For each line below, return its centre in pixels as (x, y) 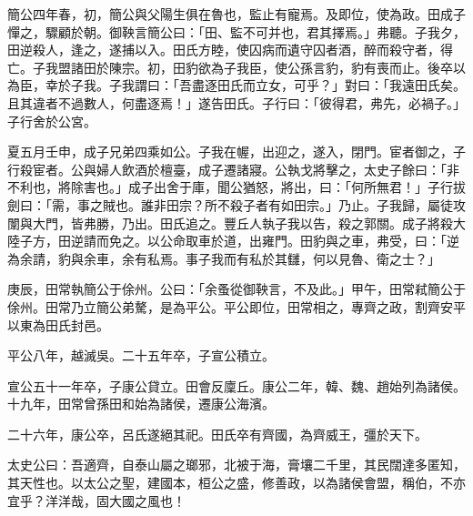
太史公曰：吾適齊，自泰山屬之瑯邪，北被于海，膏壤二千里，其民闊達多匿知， (236, 465)
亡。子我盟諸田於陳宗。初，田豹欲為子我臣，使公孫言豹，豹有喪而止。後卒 (230, 67)
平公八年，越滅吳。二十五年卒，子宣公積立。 (141, 355)
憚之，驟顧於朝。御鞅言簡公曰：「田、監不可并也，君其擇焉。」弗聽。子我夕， (236, 31)
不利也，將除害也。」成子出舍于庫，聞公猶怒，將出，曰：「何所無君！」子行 (230, 187)
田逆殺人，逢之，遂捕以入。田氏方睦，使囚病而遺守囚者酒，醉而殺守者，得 (230, 50)
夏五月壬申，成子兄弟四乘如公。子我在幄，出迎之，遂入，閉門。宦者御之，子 (236, 152)
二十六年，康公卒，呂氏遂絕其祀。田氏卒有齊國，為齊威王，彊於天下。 (217, 434)
